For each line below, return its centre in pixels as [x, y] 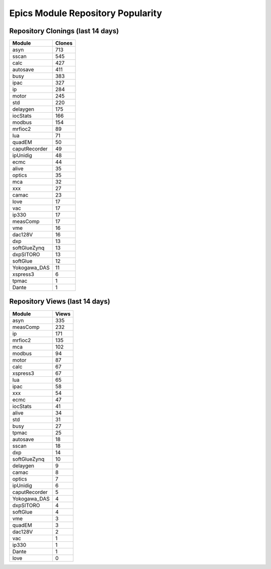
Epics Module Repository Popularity [86, 13]
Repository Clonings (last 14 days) [64, 31]
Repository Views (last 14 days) [60, 302]
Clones [64, 43]
